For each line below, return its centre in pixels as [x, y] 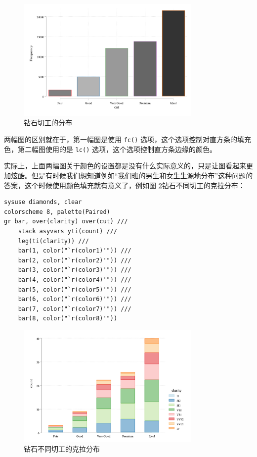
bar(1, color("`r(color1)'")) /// [75, 251]
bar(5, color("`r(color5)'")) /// [75, 289]
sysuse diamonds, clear [43, 202]
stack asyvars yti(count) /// [68, 231]
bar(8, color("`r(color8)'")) [68, 319]
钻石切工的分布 [48, 123]
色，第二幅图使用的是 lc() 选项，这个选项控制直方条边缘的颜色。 [110, 149]
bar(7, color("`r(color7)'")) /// [75, 309]
